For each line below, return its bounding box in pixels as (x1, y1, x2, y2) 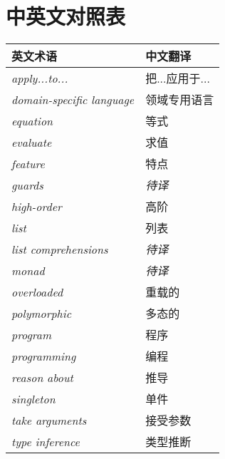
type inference (11, 433, 80, 450)
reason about (11, 368, 73, 386)
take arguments (11, 411, 87, 428)
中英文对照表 (6, 1, 126, 31)
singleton (11, 390, 56, 407)
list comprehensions (11, 240, 108, 257)
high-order (11, 197, 62, 215)
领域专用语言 (145, 91, 214, 108)
